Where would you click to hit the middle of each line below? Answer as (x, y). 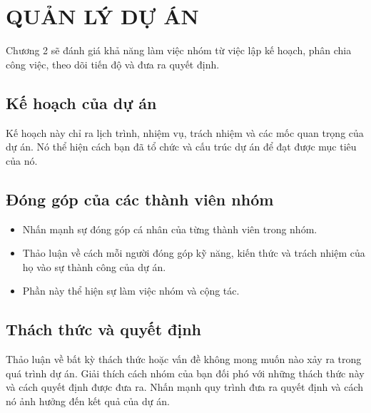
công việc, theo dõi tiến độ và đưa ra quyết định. (113, 64)
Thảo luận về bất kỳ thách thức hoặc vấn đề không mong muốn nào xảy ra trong (184, 359)
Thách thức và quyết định (104, 329)
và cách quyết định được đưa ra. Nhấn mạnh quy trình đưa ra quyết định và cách (185, 387)
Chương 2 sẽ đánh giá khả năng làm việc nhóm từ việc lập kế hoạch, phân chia (179, 50)
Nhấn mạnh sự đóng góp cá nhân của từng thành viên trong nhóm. (170, 229)
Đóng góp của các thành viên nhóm (140, 199)
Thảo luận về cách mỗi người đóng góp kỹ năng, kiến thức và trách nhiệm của (194, 253)
